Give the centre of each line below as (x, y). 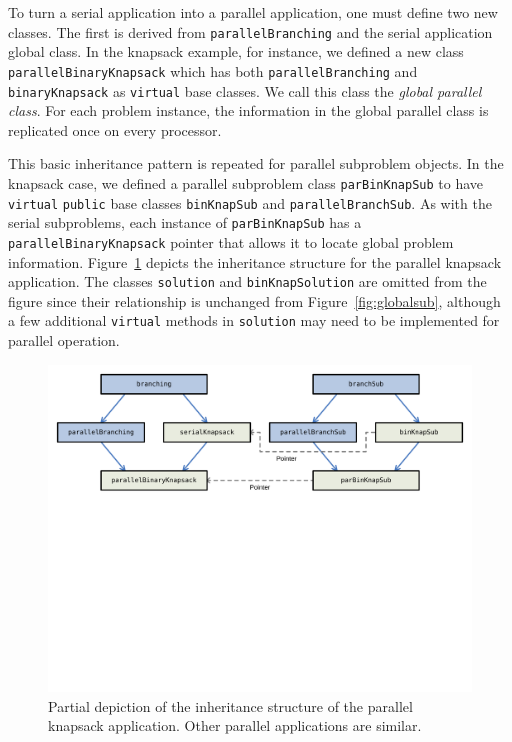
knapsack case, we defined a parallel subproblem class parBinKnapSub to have (246, 182)
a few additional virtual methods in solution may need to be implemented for (254, 320)
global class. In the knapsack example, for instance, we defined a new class (236, 51)
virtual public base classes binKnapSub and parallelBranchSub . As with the (250, 202)
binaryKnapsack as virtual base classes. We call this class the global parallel (245, 90)
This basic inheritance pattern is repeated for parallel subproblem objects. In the (256, 163)
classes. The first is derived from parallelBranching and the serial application (250, 31)
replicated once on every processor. (115, 129)
